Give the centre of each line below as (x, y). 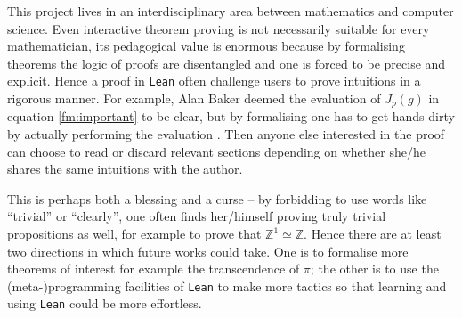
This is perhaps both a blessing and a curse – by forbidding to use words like (217, 198)
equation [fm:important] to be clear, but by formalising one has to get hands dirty (231, 116)
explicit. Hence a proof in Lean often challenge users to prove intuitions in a (214, 81)
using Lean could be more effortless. (105, 303)
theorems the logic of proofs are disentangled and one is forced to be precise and (227, 63)
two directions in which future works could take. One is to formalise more (208, 251)
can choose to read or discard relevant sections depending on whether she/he (216, 151)
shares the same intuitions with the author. (125, 169)
